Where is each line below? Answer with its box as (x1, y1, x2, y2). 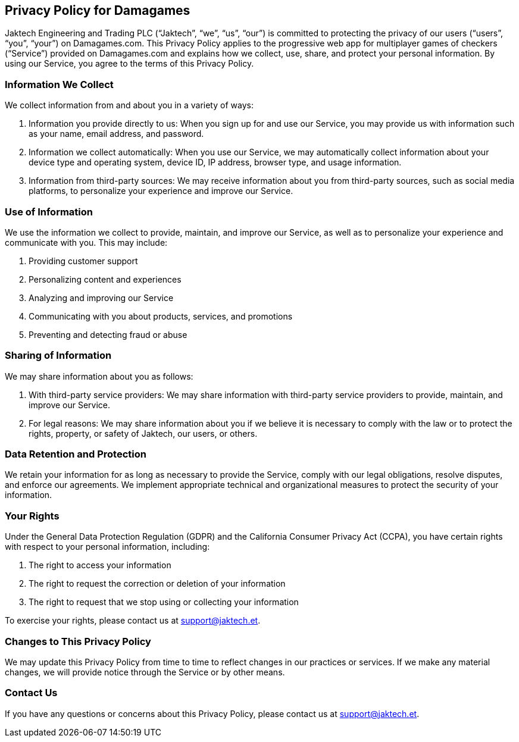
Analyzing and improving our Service (29, 292, 174, 303)
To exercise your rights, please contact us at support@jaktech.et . (5, 615, 261, 626)
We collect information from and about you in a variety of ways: (5, 100, 254, 111)
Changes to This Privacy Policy (5, 635, 151, 647)
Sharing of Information (5, 349, 112, 362)
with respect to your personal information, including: (5, 541, 210, 552)
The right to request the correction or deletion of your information (29, 578, 286, 589)
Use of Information (5, 205, 93, 218)
